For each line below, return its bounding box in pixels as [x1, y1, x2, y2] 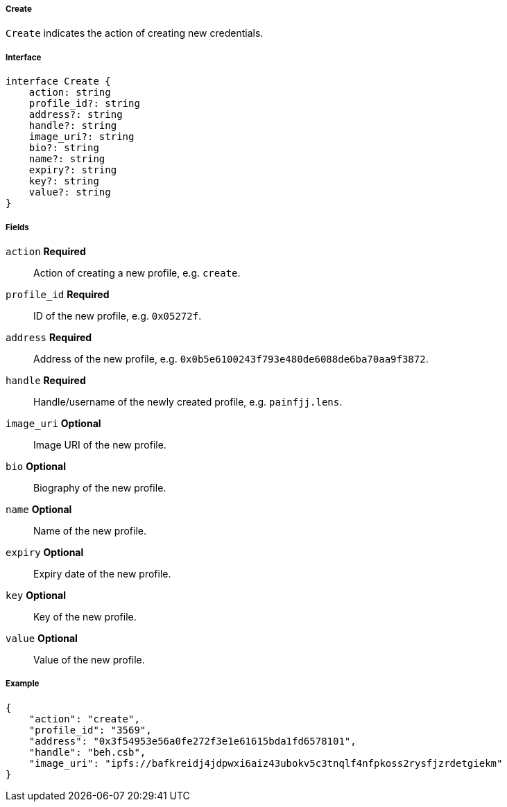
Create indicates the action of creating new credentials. [6, 27, 264, 40]
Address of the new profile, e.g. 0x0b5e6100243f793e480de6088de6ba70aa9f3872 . [33, 352, 429, 365]
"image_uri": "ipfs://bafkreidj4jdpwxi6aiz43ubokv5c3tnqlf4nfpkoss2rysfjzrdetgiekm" [28, 757, 503, 769]
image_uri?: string [28, 131, 135, 143]
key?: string [28, 175, 99, 187]
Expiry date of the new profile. [33, 567, 171, 580]
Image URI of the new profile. [33, 438, 166, 451]
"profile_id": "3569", [28, 724, 152, 736]
